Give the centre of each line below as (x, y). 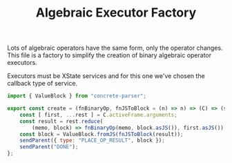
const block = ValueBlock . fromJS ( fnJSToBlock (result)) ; (102, 134)
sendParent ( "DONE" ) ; (49, 147)
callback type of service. (42, 84)
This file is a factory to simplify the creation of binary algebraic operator (109, 55)
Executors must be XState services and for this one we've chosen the (106, 76)
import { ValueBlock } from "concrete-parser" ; (77, 96)
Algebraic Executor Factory (116, 13)
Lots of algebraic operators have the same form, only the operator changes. (115, 48)
